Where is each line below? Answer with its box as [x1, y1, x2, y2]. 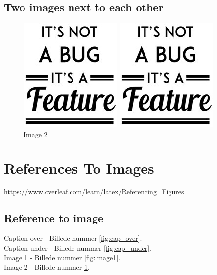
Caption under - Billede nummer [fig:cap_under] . [4, 242, 151, 252]
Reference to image [4, 210, 104, 225]
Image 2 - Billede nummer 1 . [4, 262, 90, 272]
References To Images [4, 158, 154, 178]
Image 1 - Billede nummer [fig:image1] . [4, 252, 121, 262]
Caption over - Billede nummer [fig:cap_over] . [4, 233, 142, 243]
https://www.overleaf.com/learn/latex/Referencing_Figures [4, 186, 184, 196]
